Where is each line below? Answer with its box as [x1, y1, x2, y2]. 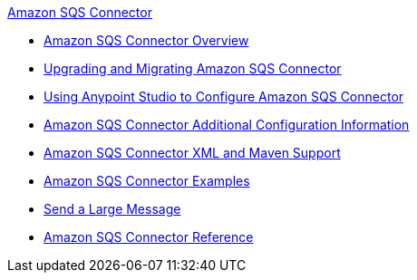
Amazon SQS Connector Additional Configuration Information [44, 117, 410, 132]
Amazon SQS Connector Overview [44, 33, 249, 48]
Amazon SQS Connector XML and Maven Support [44, 145, 341, 160]
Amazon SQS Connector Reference [44, 229, 254, 245]
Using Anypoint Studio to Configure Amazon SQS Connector [44, 89, 404, 104]
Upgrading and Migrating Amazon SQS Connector [44, 61, 342, 76]
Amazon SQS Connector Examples [44, 173, 250, 188]
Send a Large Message [44, 201, 181, 217]
